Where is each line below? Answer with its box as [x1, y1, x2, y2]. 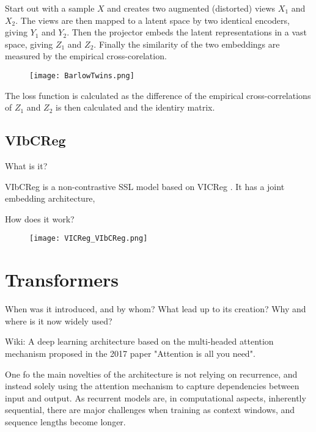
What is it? [5, 159, 48, 172]
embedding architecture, [5, 192, 95, 205]
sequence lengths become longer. [5, 415, 126, 428]
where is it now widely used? [5, 314, 112, 327]
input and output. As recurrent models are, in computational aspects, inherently [5, 391, 306, 404]
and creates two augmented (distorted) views [107, 2, 276, 14]
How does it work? [5, 212, 75, 225]
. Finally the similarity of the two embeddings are [94, 37, 280, 50]
